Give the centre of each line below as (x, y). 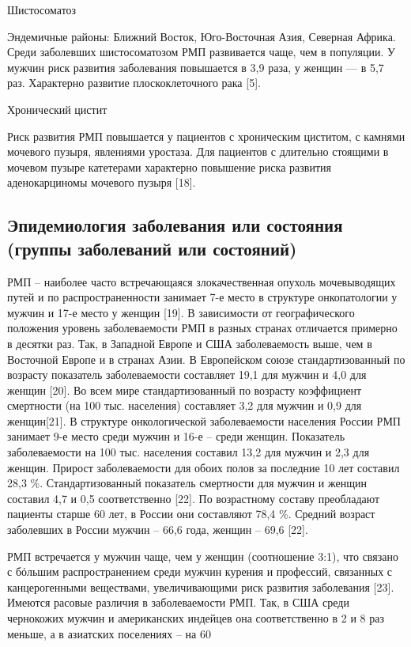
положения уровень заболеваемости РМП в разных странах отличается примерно (202, 328)
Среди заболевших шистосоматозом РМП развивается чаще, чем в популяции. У (201, 52)
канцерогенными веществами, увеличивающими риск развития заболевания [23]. (201, 586)
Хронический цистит (57, 109)
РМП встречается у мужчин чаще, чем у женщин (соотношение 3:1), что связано (203, 556)
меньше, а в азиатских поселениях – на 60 (109, 633)
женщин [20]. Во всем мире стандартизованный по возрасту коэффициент (185, 390)
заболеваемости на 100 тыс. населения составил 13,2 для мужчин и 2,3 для (189, 452)
